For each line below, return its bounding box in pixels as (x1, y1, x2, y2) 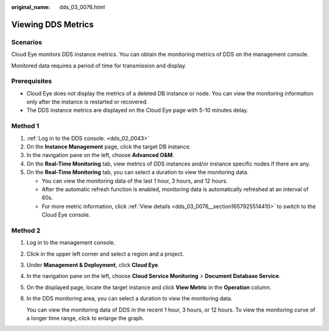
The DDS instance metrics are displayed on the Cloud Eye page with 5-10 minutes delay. (26, 106, 249, 114)
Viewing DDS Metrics (11, 19, 94, 30)
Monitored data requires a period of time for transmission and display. (11, 61, 187, 69)
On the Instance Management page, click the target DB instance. (26, 143, 191, 150)
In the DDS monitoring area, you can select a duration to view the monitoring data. (26, 295, 233, 302)
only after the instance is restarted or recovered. (26, 98, 149, 106)
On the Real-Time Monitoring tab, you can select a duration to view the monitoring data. (26, 169, 249, 176)
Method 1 (11, 122, 40, 130)
